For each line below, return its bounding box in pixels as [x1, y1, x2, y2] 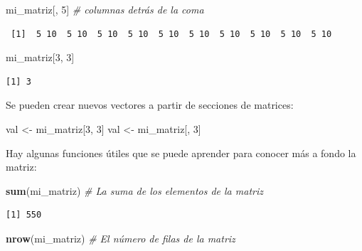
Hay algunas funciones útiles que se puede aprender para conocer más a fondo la [6, 145, 356, 160]
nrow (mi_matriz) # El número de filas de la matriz [6, 230, 235, 245]
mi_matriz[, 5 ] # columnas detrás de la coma [6, 2, 204, 16]
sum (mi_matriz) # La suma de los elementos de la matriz [6, 183, 263, 198]
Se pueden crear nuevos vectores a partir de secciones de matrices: [6, 97, 294, 112]
